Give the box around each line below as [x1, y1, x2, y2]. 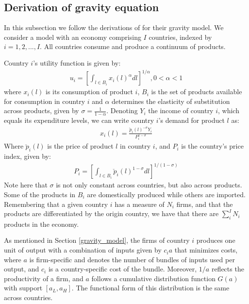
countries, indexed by [149, 32, 212, 42]
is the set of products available [151, 86, 242, 97]
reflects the [211, 264, 244, 274]
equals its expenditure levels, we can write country [4, 115, 154, 125]
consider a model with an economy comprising [4, 32, 141, 42]
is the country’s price [181, 141, 244, 151]
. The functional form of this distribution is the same [71, 283, 230, 293]
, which [218, 105, 239, 116]
